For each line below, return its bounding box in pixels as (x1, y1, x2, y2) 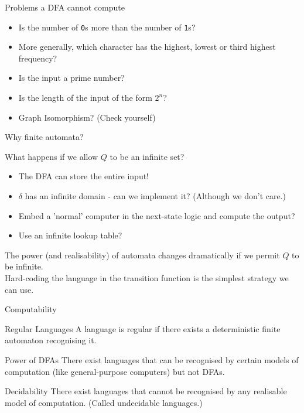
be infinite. (5, 260, 43, 272)
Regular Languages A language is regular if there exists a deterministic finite (5, 322, 281, 335)
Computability (5, 303, 57, 315)
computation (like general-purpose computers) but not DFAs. (5, 365, 225, 377)
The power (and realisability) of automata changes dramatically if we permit (5, 248, 280, 261)
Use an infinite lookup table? (18, 229, 122, 241)
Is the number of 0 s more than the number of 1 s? (18, 21, 196, 33)
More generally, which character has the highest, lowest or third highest (18, 40, 276, 53)
